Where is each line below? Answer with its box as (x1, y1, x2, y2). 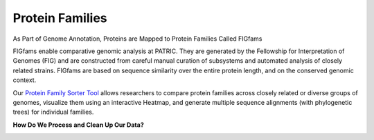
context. (12, 76, 37, 84)
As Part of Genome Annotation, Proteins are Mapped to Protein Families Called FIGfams (12, 34, 262, 43)
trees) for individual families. (12, 108, 94, 117)
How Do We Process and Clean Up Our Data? (12, 121, 145, 129)
